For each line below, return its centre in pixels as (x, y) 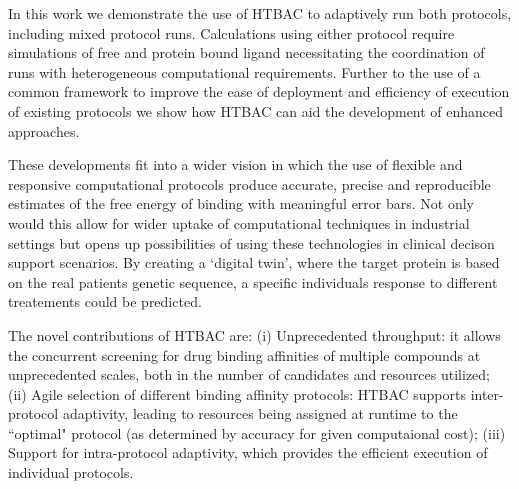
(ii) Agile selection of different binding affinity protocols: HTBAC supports (237, 393)
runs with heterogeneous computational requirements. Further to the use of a (244, 71)
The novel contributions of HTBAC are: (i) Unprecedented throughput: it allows (254, 334)
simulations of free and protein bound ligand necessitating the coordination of (246, 52)
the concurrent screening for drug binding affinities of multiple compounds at (244, 354)
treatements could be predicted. (105, 301)
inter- (487, 393)
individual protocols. (71, 472)
